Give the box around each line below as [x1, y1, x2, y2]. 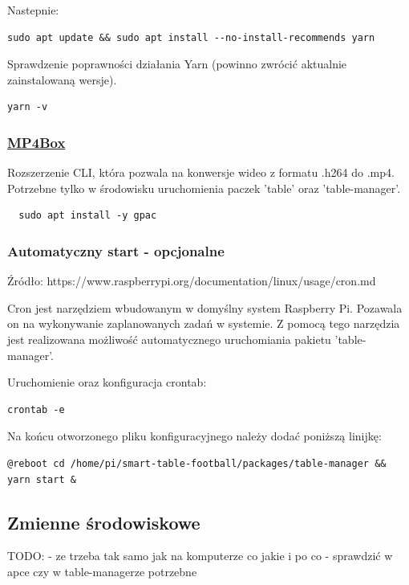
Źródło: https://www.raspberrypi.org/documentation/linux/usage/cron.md [7, 272, 376, 289]
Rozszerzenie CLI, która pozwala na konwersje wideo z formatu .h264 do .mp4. [7, 164, 395, 181]
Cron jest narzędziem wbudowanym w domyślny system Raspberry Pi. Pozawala [7, 299, 403, 316]
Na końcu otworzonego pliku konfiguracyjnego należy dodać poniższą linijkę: [7, 427, 382, 444]
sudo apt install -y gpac [18, 210, 157, 222]
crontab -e [7, 403, 65, 415]
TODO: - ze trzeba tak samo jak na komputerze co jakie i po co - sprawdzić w [7, 547, 393, 564]
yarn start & [7, 473, 76, 485]
